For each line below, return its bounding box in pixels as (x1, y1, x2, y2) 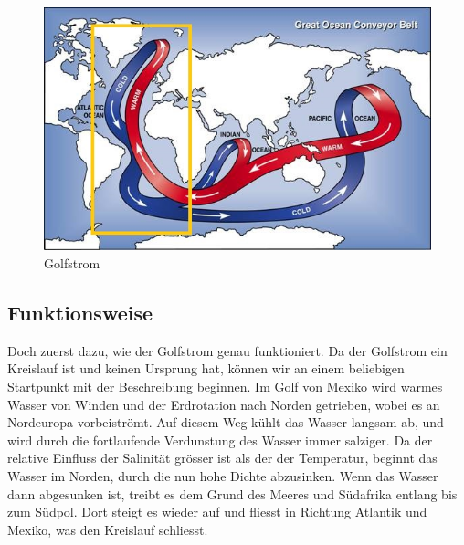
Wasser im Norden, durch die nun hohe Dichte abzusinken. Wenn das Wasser (7, 466, 438, 486)
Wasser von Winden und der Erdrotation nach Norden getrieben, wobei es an (7, 394, 440, 414)
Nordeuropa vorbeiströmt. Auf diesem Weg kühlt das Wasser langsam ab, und (7, 413, 444, 432)
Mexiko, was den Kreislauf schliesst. (7, 519, 208, 539)
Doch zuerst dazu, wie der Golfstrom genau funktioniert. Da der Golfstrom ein (7, 341, 448, 360)
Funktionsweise (7, 299, 153, 327)
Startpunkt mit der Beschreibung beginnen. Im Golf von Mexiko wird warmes (7, 377, 443, 396)
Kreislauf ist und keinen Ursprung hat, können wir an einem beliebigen (7, 359, 405, 378)
